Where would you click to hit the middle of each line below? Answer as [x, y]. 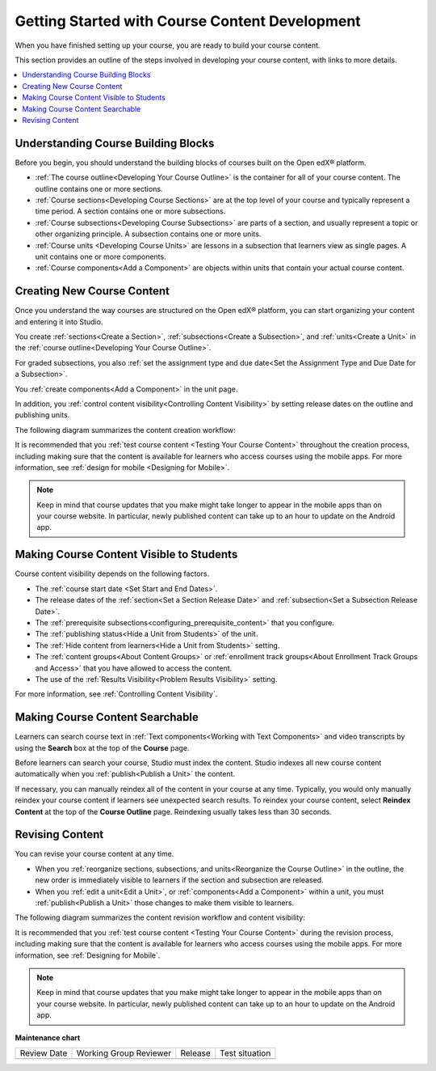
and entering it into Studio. [59, 322]
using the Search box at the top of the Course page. [102, 747]
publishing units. [42, 415]
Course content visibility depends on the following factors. [112, 574]
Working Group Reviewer [124, 1053]
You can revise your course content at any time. [94, 854]
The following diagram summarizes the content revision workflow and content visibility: [160, 917]
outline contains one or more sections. [99, 188]
